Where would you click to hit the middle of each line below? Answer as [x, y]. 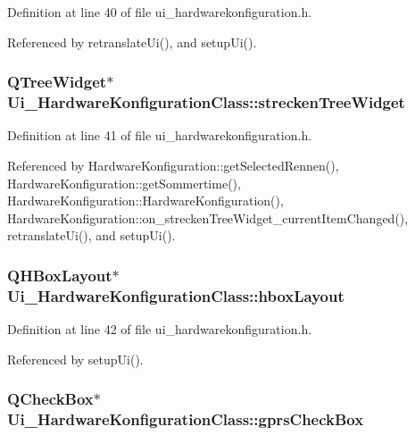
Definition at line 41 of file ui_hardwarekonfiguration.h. [160, 135]
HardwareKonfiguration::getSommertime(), [124, 183]
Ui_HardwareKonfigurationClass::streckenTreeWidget [206, 102]
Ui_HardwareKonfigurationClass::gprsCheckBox [186, 419]
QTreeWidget [57, 82]
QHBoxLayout [60, 275]
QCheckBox [50, 399]
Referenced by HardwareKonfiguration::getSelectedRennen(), [173, 165]
